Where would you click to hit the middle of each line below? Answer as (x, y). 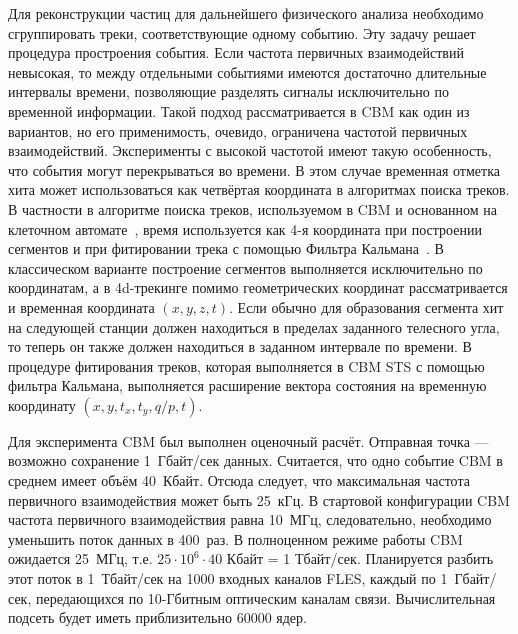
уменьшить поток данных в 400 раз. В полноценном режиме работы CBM (235, 538)
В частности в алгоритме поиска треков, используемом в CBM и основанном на (253, 208)
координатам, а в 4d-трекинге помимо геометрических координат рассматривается (258, 287)
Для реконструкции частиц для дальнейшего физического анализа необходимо (246, 13)
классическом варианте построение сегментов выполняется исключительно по (245, 267)
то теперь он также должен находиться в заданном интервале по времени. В (240, 346)
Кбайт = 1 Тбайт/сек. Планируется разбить (360, 558)
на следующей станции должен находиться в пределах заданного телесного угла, (254, 326)
